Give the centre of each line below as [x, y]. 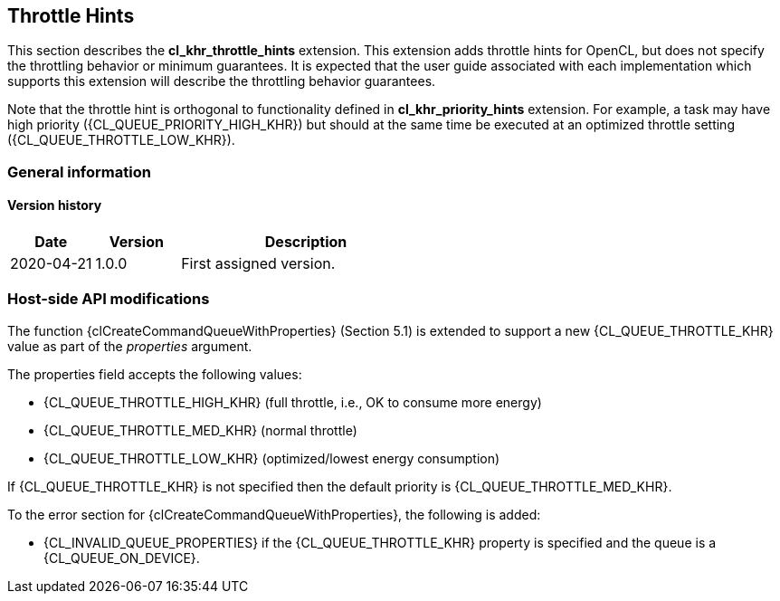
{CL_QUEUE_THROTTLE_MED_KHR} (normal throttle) [200, 430]
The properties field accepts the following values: [155, 374]
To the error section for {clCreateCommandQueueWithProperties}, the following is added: [274, 514]
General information [79, 172]
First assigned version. [258, 264]
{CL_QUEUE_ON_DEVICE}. [122, 558]
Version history [55, 205]
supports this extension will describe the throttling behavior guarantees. [222, 81]
